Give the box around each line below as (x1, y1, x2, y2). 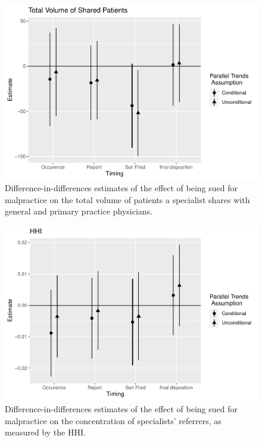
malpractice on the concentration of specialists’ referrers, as (5, 414, 222, 427)
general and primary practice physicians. (5, 205, 153, 217)
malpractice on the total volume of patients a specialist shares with (5, 193, 250, 206)
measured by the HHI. (5, 426, 86, 438)
